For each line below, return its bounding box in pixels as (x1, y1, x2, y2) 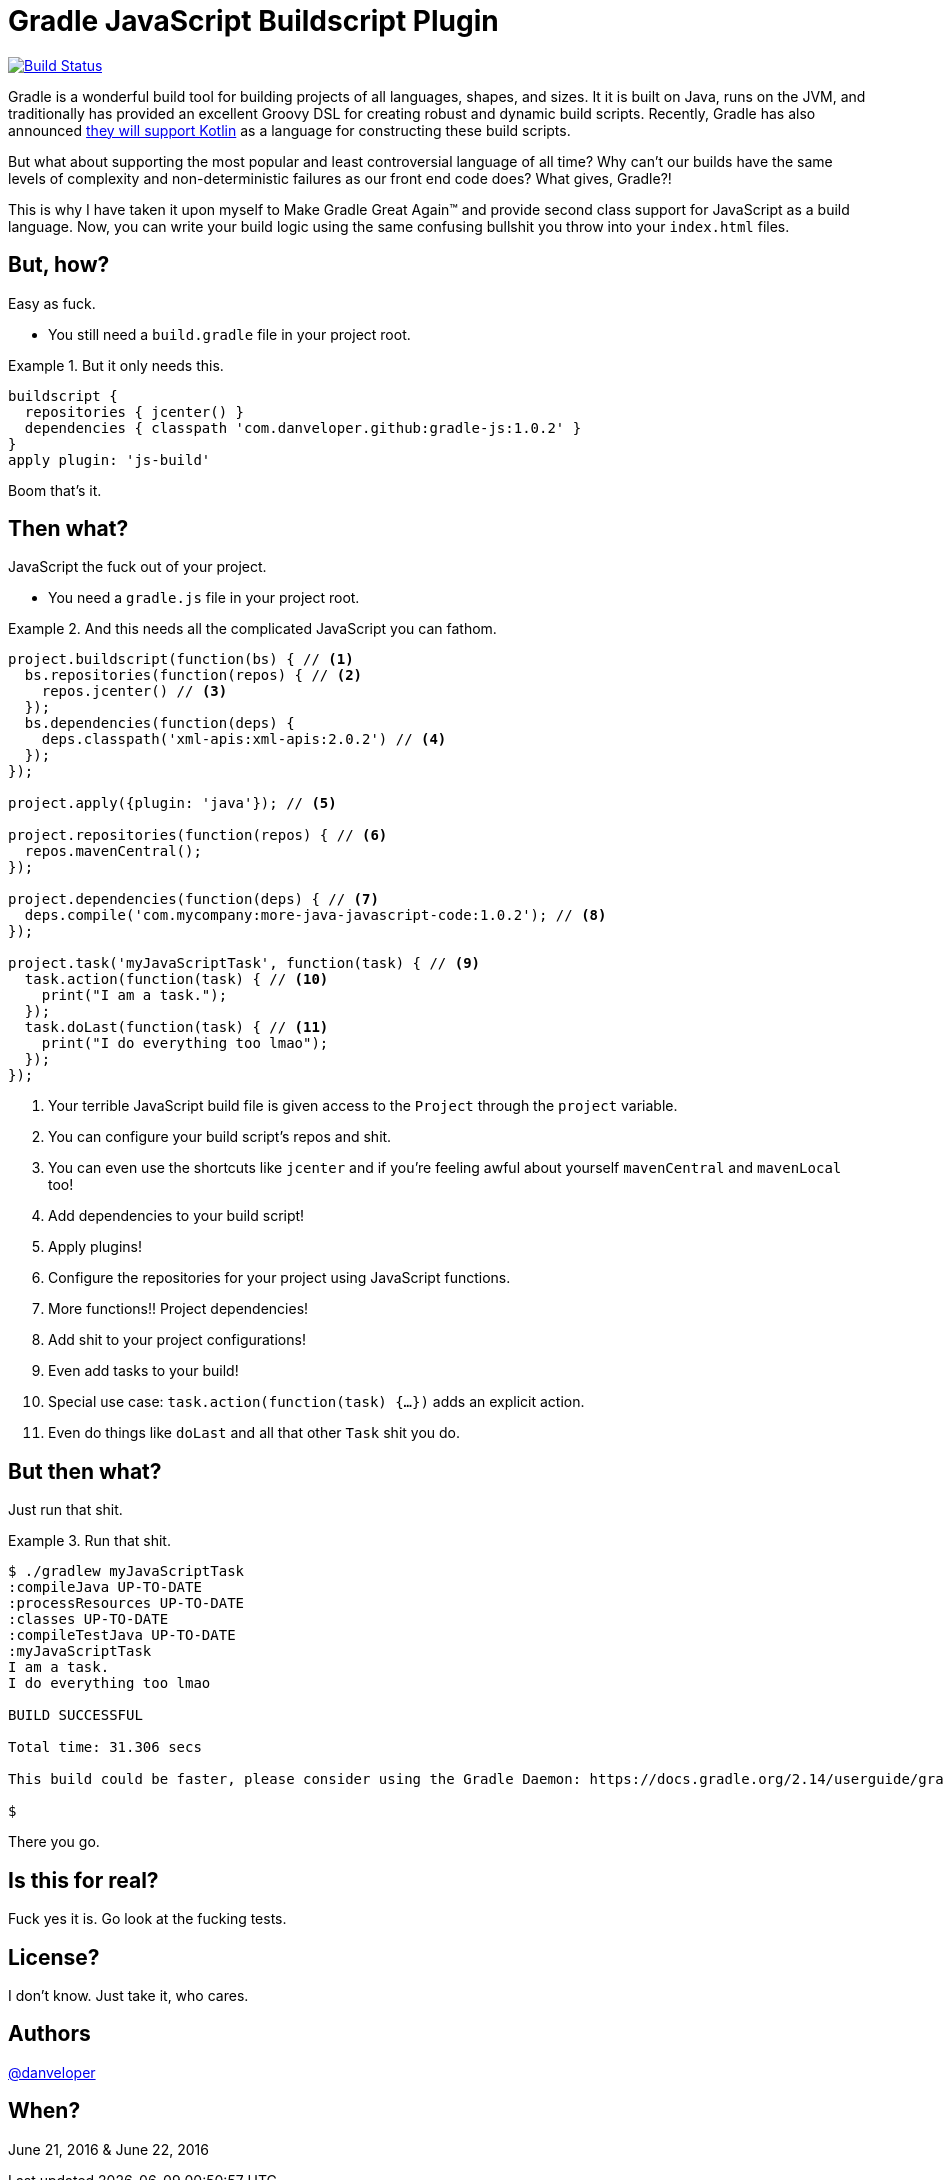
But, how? (8, 252, 110, 278)
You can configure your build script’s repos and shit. (48, 1128, 392, 1146)
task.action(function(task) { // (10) (24, 971, 329, 988)
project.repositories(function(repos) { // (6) (8, 827, 388, 844)
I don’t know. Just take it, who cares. (8, 1986, 249, 2004)
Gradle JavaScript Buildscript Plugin (8, 4, 499, 38)
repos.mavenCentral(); (24, 843, 202, 860)
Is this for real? (8, 1867, 159, 1893)
